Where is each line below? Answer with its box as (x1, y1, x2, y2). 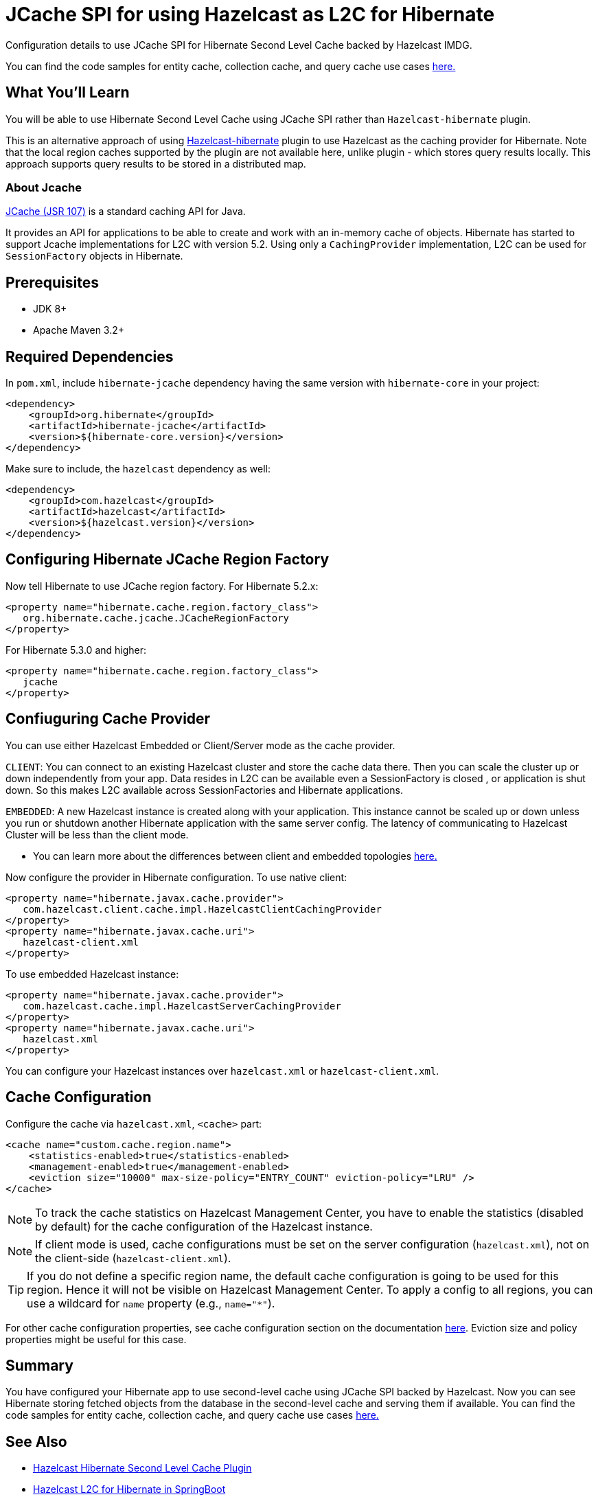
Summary (5, 1356, 73, 1374)
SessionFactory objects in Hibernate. (5, 250, 183, 262)
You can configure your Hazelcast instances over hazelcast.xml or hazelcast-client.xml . (5, 1064, 439, 1077)
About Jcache (5, 180, 82, 194)
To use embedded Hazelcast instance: (5, 968, 179, 980)
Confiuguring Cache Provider (5, 710, 211, 728)
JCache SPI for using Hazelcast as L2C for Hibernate (5, 3, 495, 26)
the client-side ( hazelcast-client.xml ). (35, 1250, 231, 1265)
